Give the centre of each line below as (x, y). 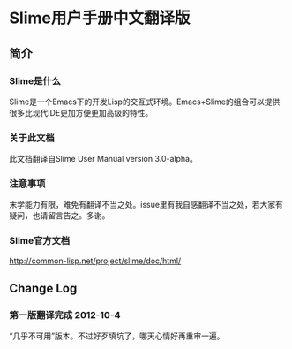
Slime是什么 (35, 80)
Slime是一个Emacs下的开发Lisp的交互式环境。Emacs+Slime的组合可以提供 (145, 102)
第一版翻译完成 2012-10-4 (65, 315)
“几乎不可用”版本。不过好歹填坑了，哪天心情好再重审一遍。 (117, 336)
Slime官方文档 (40, 241)
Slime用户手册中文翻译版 (100, 18)
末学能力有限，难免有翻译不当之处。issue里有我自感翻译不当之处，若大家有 (146, 205)
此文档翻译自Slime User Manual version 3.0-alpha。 (104, 159)
